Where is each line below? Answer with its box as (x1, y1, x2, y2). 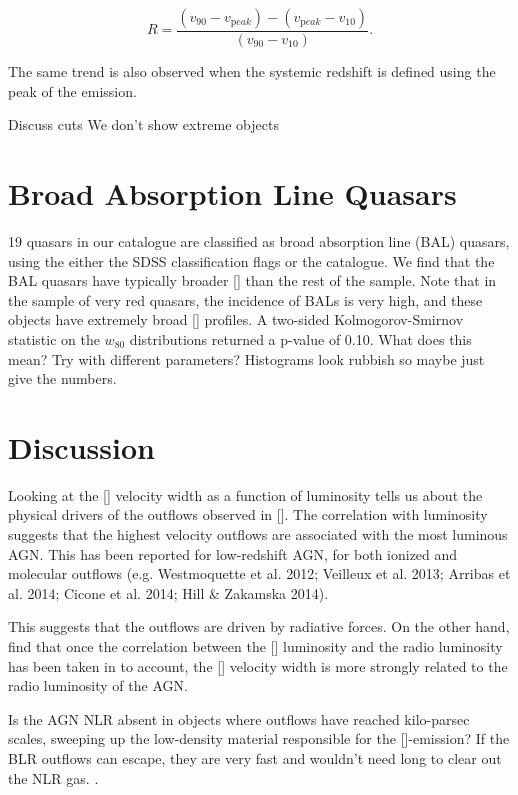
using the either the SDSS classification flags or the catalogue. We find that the (8, 250, 495, 271)
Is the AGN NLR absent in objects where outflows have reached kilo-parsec (8, 708, 470, 729)
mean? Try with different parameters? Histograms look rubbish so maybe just (8, 348, 485, 369)
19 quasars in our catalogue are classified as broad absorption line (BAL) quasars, (8, 230, 510, 251)
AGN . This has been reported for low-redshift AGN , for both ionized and (8, 543, 458, 564)
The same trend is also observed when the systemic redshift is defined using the (8, 61, 496, 82)
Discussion (8, 426, 155, 467)
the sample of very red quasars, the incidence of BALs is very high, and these (8, 289, 483, 310)
